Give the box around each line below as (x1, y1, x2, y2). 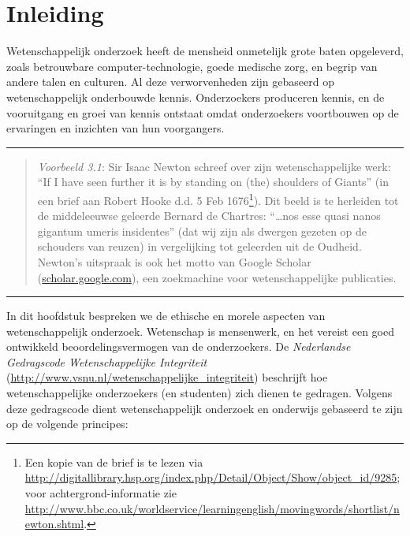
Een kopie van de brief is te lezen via (24, 453, 203, 470)
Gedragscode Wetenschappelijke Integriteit (6, 353, 207, 370)
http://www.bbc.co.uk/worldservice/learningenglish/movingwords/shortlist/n (24, 500, 400, 516)
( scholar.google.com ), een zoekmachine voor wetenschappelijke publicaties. (37, 269, 397, 285)
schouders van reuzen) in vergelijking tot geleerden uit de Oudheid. (37, 238, 362, 255)
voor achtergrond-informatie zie (24, 485, 177, 501)
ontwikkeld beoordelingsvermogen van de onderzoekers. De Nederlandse (6, 338, 351, 355)
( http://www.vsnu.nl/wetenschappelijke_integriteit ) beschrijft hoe (6, 369, 328, 385)
